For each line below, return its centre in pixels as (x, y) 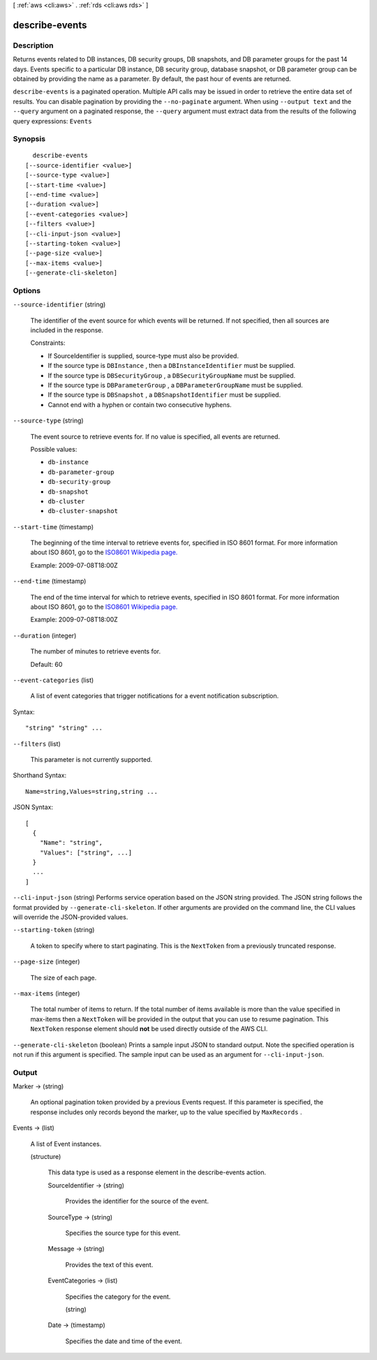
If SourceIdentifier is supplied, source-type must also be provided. (143, 355)
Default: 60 (46, 664)
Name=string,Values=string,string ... (92, 791)
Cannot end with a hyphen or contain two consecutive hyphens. (140, 404)
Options (27, 290)
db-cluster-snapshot (83, 511)
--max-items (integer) (46, 993)
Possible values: (54, 449)
